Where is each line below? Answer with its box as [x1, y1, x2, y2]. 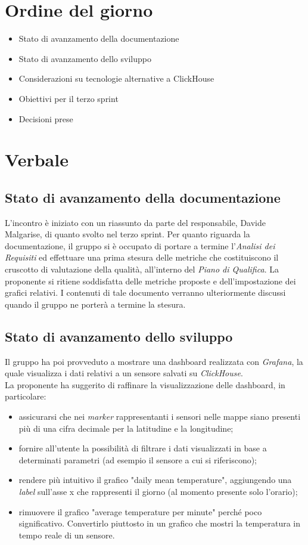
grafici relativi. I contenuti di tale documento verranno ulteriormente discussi [5, 286, 286, 299]
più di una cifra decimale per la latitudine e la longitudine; [18, 422, 234, 434]
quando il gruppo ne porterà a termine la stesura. [5, 298, 186, 310]
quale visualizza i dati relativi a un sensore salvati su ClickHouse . [5, 367, 243, 379]
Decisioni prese [18, 112, 73, 125]
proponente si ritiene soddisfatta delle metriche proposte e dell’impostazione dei [5, 274, 296, 287]
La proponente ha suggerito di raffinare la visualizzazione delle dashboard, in [5, 378, 285, 391]
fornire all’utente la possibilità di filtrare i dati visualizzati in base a [18, 442, 267, 454]
